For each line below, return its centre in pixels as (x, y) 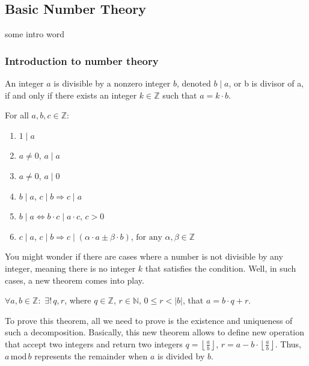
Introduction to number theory (82, 60)
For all (17, 115)
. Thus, (288, 343)
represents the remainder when (91, 355)
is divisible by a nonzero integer (112, 83)
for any (149, 237)
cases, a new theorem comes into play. (75, 280)
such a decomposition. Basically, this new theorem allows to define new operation (155, 332)
